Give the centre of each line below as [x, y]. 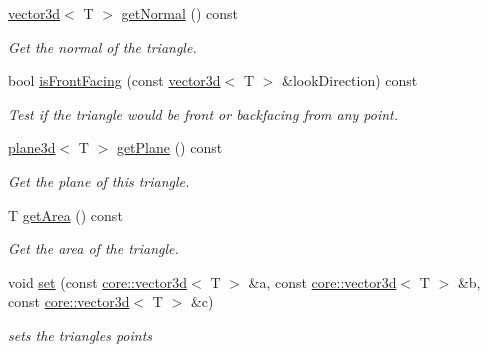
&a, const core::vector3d [322, 281]
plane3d [32, 147]
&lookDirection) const [350, 80]
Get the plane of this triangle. [99, 180]
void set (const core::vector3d [98, 281]
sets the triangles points [80, 334]
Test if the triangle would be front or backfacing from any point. [203, 113]
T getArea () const [65, 214]
